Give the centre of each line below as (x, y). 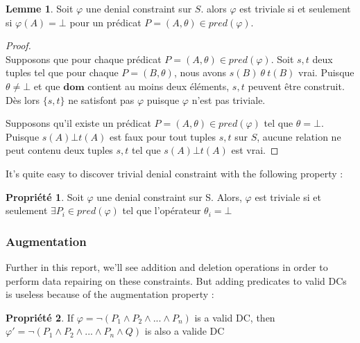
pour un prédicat (105, 22)
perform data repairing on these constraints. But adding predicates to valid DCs (176, 280)
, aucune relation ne (299, 136)
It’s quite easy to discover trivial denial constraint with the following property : (174, 173)
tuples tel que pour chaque (62, 72)
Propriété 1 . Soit (45, 196)
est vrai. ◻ (255, 150)
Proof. (18, 45)
